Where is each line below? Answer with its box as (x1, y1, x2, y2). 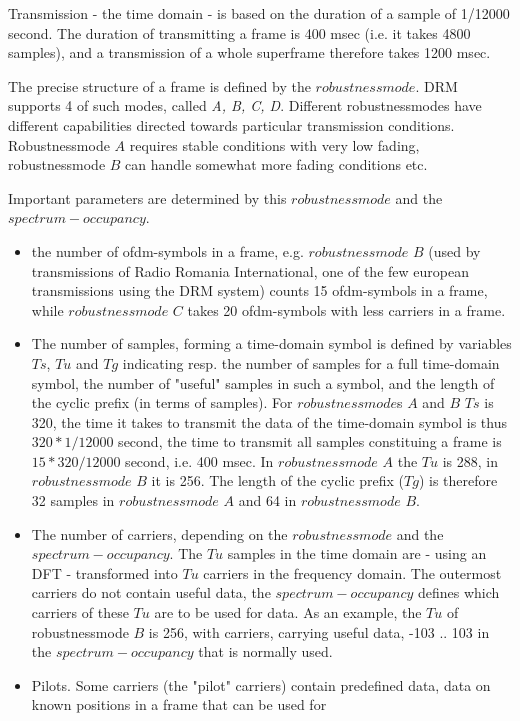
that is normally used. (198, 641, 333, 662)
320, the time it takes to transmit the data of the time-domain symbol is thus (31, 411, 508, 432)
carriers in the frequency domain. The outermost (203, 562, 502, 583)
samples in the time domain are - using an (227, 543, 487, 564)
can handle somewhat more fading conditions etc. (125, 154, 428, 175)
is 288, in (442, 450, 498, 471)
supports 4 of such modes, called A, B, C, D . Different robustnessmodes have (8, 95, 482, 116)
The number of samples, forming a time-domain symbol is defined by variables (31, 333, 512, 354)
